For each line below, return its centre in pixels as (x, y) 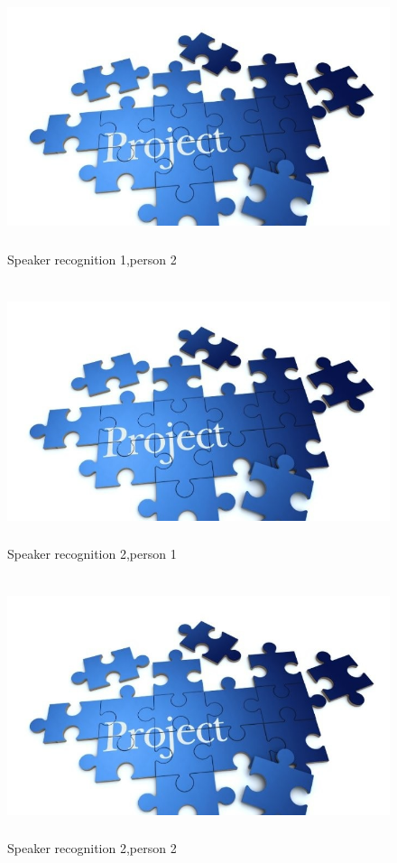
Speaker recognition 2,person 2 (92, 847)
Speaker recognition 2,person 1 (92, 553)
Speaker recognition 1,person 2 (92, 259)
